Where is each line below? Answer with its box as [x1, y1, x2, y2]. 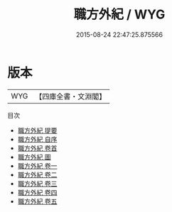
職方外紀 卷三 [17, 179, 58, 188]
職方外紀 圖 [17, 152, 51, 161]
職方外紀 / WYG [73, 6, 166, 23]
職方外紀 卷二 [17, 170, 58, 179]
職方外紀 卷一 [17, 161, 58, 170]
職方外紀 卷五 [17, 196, 58, 206]
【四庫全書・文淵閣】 [35, 91, 107, 101]
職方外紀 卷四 [17, 188, 58, 196]
